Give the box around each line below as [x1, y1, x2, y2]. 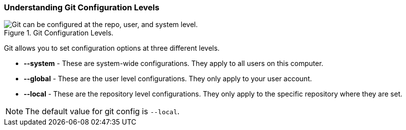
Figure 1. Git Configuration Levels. [4, 29, 114, 37]
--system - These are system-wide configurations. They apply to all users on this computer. [24, 59, 324, 68]
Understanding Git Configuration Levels [4, 2, 160, 12]
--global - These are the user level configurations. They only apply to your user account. [24, 74, 312, 83]
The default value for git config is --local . [25, 106, 180, 117]
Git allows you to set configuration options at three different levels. [4, 44, 220, 53]
